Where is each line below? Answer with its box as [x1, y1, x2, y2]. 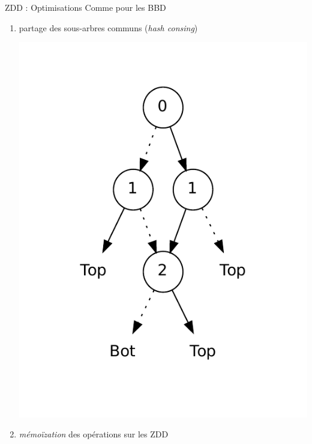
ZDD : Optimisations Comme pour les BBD [5, 1, 166, 13]
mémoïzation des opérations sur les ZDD [19, 428, 169, 440]
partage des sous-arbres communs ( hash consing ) [19, 21, 198, 34]
